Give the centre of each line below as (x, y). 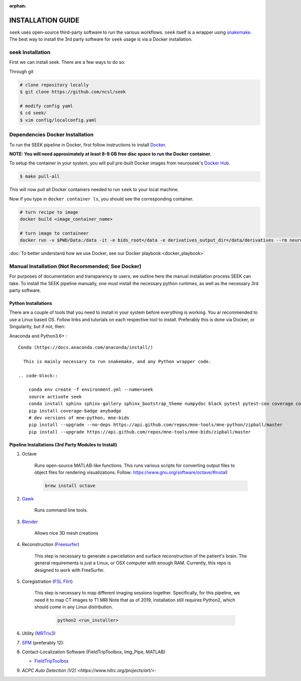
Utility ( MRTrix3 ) (39, 633)
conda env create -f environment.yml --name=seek (91, 390)
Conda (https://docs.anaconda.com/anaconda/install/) (86, 348)
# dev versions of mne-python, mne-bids (79, 418)
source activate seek (55, 397)
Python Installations (31, 303)
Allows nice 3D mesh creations (66, 533)
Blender (30, 522)
